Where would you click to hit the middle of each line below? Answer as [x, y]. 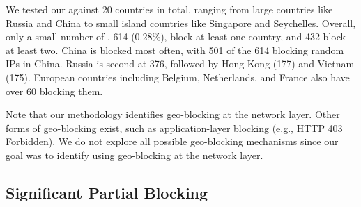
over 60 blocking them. [54, 91]
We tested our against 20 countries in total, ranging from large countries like [169, 9]
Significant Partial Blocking [107, 192]
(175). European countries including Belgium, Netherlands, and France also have [178, 77]
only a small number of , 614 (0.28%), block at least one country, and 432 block [176, 36]
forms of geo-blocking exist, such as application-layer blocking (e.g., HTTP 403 [174, 127]
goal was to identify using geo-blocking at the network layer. [135, 155]
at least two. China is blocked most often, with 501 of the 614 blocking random [175, 50]
